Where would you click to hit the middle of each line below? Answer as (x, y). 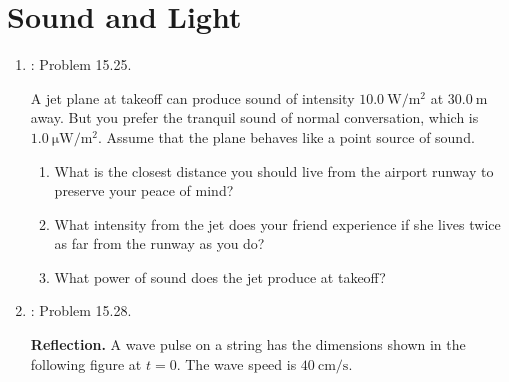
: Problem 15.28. (81, 310)
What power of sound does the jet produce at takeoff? (220, 276)
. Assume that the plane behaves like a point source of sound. (286, 136)
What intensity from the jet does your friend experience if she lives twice (277, 223)
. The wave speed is (236, 363)
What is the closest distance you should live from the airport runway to (274, 170)
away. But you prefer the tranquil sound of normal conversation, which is (254, 117)
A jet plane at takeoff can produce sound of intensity (192, 97)
